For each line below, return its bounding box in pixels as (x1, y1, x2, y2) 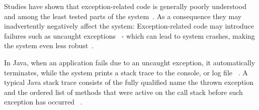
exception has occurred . (4, 96, 82, 107)
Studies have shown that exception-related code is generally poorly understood (4, 1, 246, 11)
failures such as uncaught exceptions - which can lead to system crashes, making (4, 30, 255, 41)
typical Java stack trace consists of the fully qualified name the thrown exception (4, 77, 254, 87)
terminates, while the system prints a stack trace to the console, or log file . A (4, 67, 248, 77)
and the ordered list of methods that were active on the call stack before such (4, 86, 243, 97)
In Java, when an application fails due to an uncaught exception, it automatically (4, 57, 255, 67)
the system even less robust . (4, 40, 94, 51)
